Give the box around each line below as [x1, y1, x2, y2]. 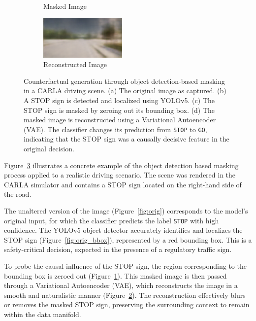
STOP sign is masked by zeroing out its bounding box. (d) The [24, 105, 215, 115]
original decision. [24, 143, 74, 153]
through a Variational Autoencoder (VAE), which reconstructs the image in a [4, 280, 238, 290]
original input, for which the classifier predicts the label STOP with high [4, 215, 219, 225]
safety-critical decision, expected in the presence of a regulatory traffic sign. [4, 244, 232, 254]
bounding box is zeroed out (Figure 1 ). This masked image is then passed [4, 270, 227, 281]
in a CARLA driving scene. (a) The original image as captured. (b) [24, 85, 226, 96]
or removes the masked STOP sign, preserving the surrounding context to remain [4, 299, 250, 310]
